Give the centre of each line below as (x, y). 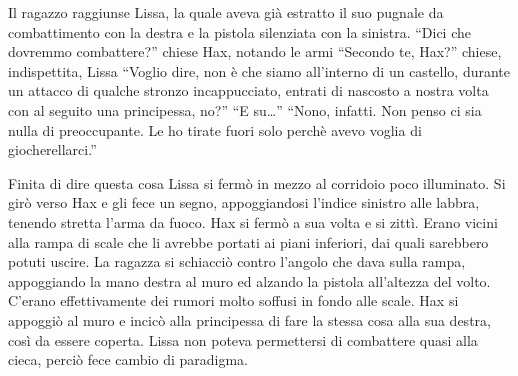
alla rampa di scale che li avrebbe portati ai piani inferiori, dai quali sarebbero (248, 241)
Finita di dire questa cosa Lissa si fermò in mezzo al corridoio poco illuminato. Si (257, 182)
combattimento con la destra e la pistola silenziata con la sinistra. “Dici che (239, 31)
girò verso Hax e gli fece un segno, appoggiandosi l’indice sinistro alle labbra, (244, 202)
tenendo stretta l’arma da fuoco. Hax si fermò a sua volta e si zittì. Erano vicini (253, 221)
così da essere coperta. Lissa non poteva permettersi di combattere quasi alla (243, 339)
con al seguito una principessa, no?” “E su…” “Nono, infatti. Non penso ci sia (245, 109)
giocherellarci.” (52, 149)
